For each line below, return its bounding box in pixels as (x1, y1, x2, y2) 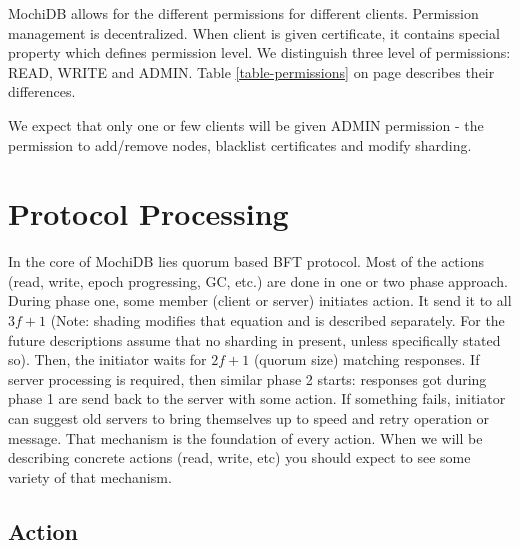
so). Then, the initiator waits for (8, 349, 207, 370)
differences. (8, 81, 76, 102)
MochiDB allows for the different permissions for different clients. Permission (8, 3, 479, 23)
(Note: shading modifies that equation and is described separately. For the (50, 310, 505, 331)
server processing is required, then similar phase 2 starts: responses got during (8, 368, 487, 389)
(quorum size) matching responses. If (253, 349, 480, 370)
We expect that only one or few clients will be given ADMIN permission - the (8, 114, 484, 135)
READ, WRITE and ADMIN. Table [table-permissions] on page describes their (8, 61, 495, 82)
